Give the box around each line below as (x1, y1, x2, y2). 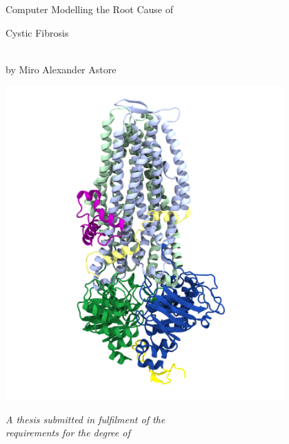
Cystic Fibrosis (6, 25, 69, 39)
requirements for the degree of (6, 425, 130, 440)
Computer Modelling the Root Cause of (6, 2, 173, 16)
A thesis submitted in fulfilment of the (6, 411, 166, 426)
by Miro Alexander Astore (6, 62, 117, 76)
